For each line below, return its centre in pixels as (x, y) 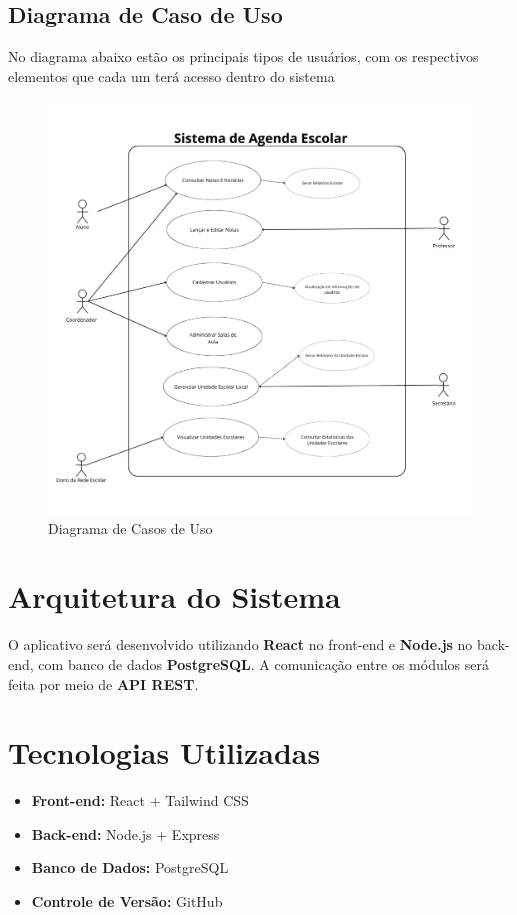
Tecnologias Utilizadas (164, 752)
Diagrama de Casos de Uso (130, 527)
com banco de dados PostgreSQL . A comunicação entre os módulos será (264, 663)
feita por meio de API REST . (103, 683)
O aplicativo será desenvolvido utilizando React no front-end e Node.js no (240, 644)
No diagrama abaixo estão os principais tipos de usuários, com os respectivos (243, 56)
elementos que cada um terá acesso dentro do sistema (171, 75)
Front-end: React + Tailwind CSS (140, 800)
